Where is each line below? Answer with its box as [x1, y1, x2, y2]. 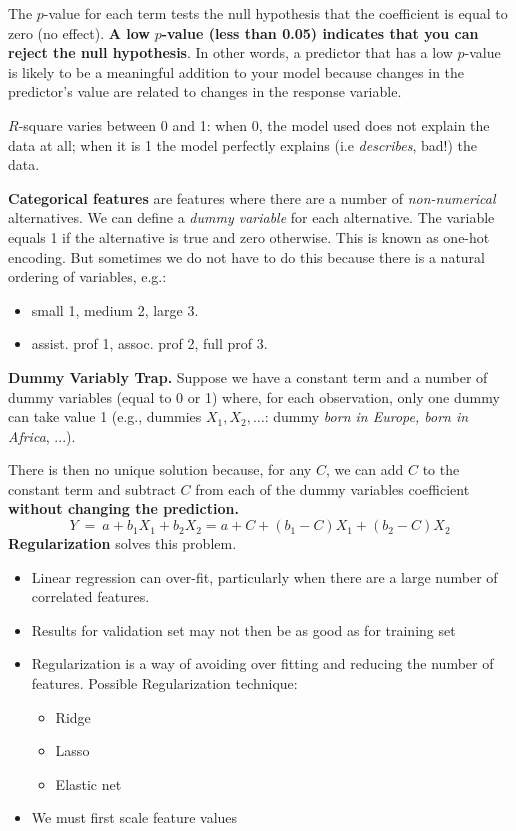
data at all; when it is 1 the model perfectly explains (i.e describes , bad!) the [8, 134, 478, 155]
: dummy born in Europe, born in [264, 406, 469, 427]
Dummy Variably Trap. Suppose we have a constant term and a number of [8, 366, 488, 387]
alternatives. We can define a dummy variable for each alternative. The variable [8, 207, 495, 228]
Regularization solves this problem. [8, 533, 237, 554]
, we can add [325, 459, 404, 480]
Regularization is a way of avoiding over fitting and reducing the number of [31, 653, 494, 674]
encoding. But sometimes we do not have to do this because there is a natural [8, 246, 485, 267]
